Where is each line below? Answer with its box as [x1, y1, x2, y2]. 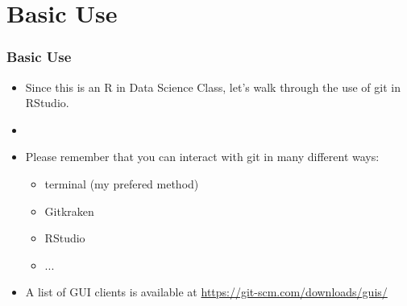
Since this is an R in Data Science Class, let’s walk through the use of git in [25, 78, 401, 95]
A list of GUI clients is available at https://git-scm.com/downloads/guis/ [25, 283, 388, 300]
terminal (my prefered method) [44, 175, 199, 192]
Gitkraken [44, 202, 94, 219]
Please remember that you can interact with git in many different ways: [25, 148, 380, 165]
